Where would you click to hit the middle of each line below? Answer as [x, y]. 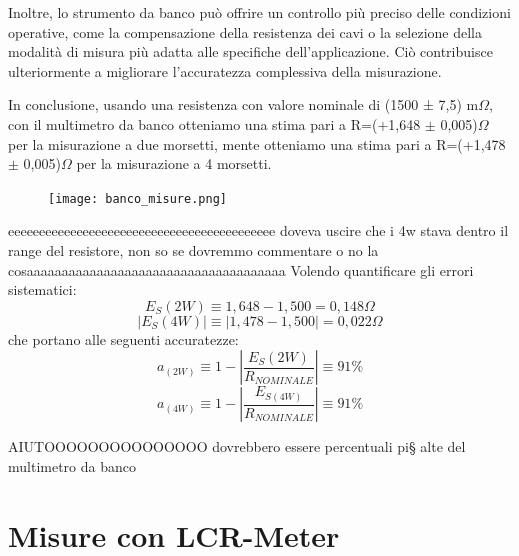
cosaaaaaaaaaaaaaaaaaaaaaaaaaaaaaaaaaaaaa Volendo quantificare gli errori [241, 269]
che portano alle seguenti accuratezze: [123, 338]
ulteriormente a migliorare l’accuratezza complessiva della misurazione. [225, 70]
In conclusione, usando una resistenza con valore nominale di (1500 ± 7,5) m [243, 104]
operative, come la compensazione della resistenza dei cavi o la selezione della [245, 31]
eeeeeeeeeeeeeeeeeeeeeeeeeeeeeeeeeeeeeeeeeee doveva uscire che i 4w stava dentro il [258, 230]
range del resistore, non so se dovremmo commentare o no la [193, 250]
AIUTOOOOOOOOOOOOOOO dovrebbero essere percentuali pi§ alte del [237, 446]
